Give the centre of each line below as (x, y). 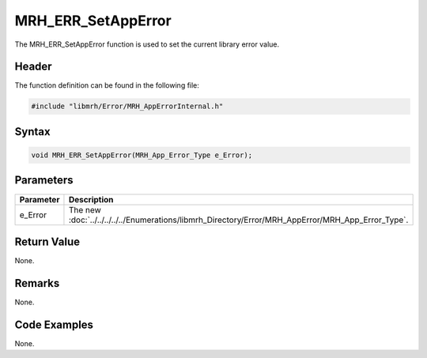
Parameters (44, 181)
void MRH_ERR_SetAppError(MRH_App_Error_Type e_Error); (142, 155)
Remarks (37, 283)
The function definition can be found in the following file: (107, 85)
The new (85, 209)
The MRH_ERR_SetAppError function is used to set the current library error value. (147, 44)
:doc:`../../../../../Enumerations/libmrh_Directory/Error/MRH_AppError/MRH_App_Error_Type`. (238, 220)
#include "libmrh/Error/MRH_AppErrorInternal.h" (127, 106)
